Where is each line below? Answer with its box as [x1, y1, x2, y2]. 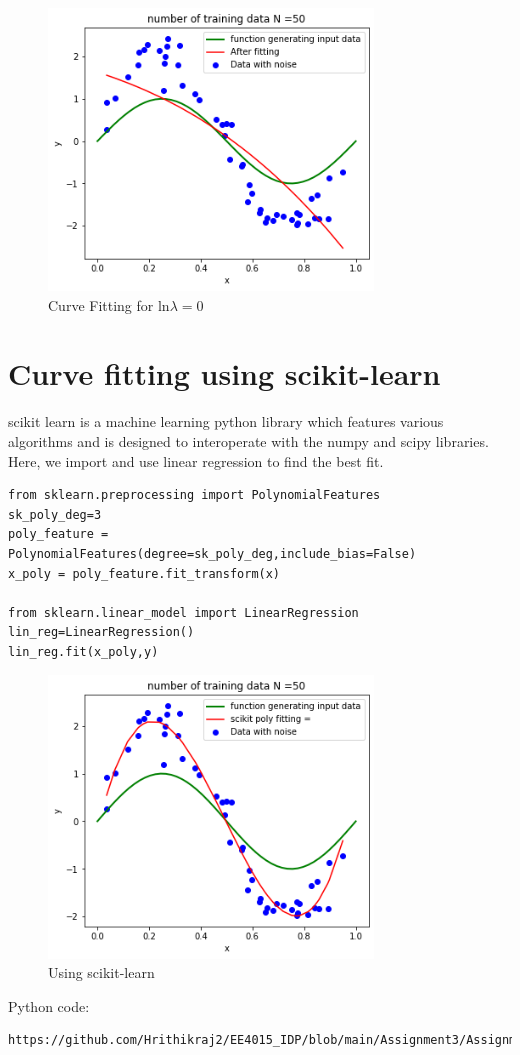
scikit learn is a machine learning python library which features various [8, 411, 444, 432]
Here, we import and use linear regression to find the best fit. [8, 450, 384, 471]
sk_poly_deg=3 [8, 507, 102, 522]
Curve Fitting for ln [48, 294, 170, 315]
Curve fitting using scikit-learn [8, 353, 441, 394]
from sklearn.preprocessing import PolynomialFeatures [8, 488, 381, 503]
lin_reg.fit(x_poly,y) [8, 644, 159, 659]
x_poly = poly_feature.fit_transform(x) [8, 566, 281, 581]
